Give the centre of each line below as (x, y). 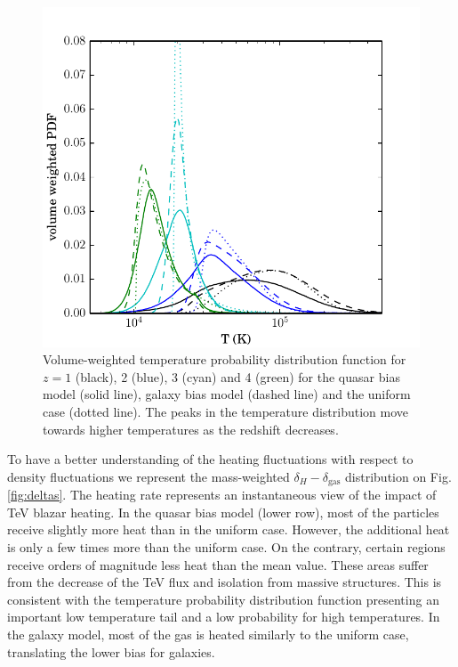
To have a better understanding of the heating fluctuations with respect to (210, 459)
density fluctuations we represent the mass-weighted (149, 476)
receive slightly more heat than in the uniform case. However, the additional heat (229, 529)
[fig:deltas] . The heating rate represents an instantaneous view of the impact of (222, 495)
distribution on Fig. (398, 476)
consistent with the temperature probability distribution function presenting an (223, 599)
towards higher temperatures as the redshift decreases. (191, 429)
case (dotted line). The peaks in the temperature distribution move (226, 411)
